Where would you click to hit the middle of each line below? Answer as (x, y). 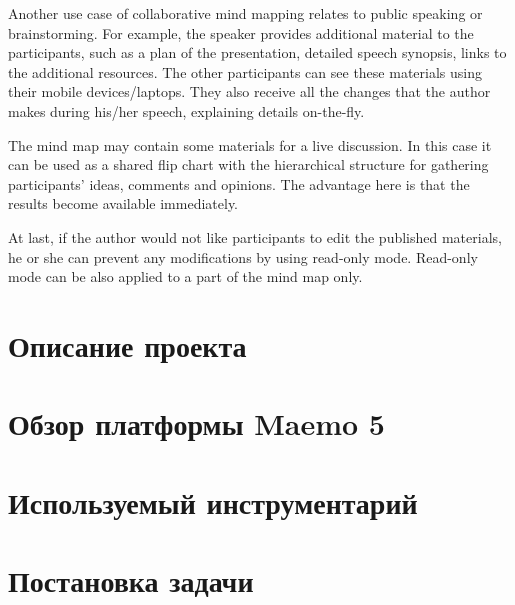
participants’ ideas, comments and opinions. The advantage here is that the (239, 183)
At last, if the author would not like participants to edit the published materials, (255, 236)
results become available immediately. (123, 203)
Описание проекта (127, 344)
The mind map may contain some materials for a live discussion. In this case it (250, 144)
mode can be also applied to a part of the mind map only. (185, 276)
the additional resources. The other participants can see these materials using (245, 71)
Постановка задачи (131, 580)
